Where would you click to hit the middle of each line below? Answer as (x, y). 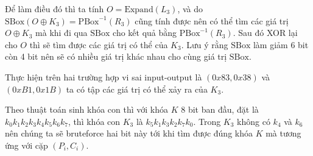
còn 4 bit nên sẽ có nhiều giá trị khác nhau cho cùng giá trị (116, 56)
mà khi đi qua (62, 33)
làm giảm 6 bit (281, 44)
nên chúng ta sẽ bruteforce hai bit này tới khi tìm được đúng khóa (129, 133)
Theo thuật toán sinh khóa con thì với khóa (87, 109)
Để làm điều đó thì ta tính (55, 9)
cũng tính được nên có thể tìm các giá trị (212, 20)
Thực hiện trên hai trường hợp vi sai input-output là (104, 76)
